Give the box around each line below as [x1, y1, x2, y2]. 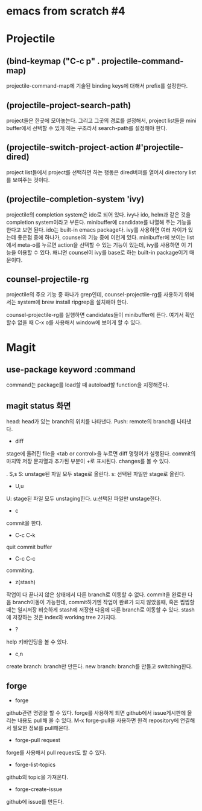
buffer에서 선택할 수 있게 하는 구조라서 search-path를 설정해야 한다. [6, 125, 168, 131]
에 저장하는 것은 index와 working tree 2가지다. [6, 614, 117, 621]
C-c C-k [14, 532, 36, 539]
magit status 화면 [6, 400, 71, 411]
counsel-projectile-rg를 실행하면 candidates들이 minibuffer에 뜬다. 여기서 [6, 311, 184, 319]
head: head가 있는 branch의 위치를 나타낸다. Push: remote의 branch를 [6, 418, 176, 425]
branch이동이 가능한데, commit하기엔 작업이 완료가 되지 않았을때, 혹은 [12, 599, 179, 606]
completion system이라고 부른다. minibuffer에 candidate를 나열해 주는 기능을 [6, 218, 192, 226]
